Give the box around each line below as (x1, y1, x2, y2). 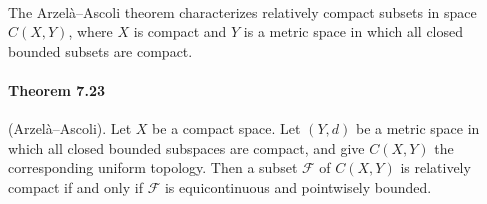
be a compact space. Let (152, 118, 301, 139)
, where (68, 21, 113, 42)
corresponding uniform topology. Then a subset (8, 157, 298, 178)
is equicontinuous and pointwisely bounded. (164, 176, 432, 197)
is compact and (133, 21, 227, 42)
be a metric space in (355, 118, 480, 139)
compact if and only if (8, 176, 143, 197)
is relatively (400, 157, 471, 178)
